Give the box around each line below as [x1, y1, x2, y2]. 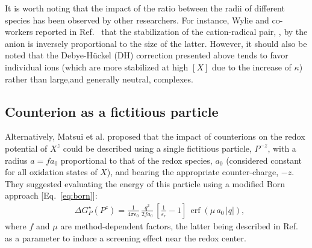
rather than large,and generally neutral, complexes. [5, 72, 193, 85]
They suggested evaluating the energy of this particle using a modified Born [5, 177, 285, 190]
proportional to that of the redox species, [60, 153, 213, 166]
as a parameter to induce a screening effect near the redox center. [5, 231, 246, 244]
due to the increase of [211, 60, 292, 73]
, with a [267, 141, 296, 154]
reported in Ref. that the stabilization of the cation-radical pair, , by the [36, 25, 308, 38]
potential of [5, 141, 48, 154]
